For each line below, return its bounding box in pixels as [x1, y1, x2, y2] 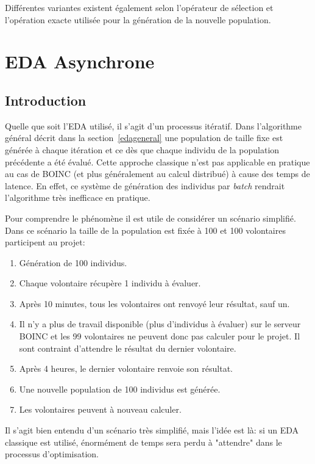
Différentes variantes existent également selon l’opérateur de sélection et [5, 1, 274, 13]
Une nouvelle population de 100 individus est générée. [19, 382, 221, 395]
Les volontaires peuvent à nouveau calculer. [19, 403, 182, 416]
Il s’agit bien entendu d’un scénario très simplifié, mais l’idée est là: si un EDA [5, 424, 299, 437]
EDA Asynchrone [5, 49, 155, 74]
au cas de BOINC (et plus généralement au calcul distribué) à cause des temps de [5, 167, 310, 180]
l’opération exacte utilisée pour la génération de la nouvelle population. [5, 13, 271, 26]
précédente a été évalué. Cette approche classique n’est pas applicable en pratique [5, 155, 310, 168]
